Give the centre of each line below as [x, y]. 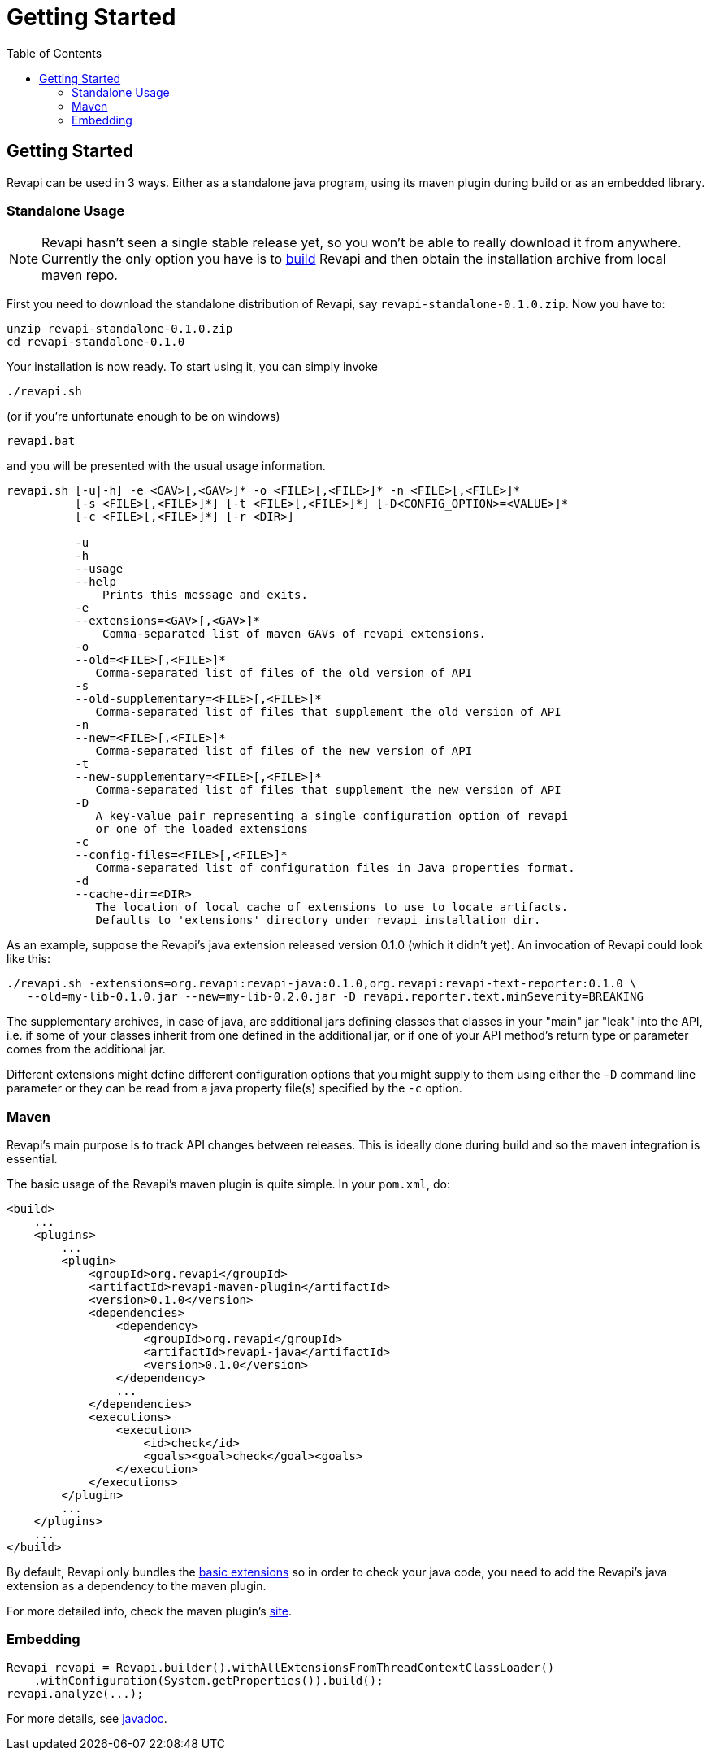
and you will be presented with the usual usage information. [166, 466]
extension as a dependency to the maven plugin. [137, 1586]
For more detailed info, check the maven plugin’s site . [150, 1611]
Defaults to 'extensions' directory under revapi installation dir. [318, 920]
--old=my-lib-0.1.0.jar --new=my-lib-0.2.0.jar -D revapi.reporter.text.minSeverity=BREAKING [335, 997]
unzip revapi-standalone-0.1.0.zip [120, 329]
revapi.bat [41, 441]
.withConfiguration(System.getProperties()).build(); [208, 1680]
